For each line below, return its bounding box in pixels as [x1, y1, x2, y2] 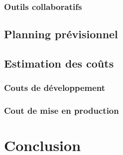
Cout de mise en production [4, 104, 119, 117]
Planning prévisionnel [4, 26, 118, 42]
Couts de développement [4, 81, 106, 94]
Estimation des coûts [4, 56, 114, 71]
